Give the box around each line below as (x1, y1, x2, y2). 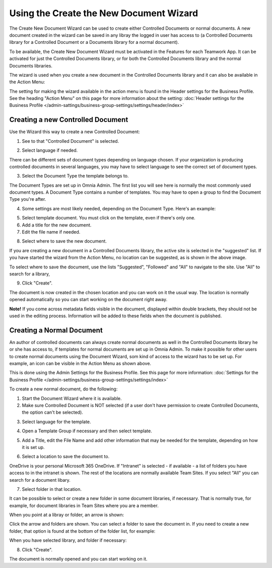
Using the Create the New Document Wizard (9, 8, 198, 19)
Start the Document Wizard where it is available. (22, 395, 122, 401)
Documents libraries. (9, 63, 53, 69)
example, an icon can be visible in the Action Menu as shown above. (9, 361, 151, 367)
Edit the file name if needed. (22, 229, 81, 235)
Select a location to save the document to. (22, 453, 110, 460)
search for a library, (9, 271, 50, 277)
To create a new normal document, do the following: (9, 386, 118, 392)
